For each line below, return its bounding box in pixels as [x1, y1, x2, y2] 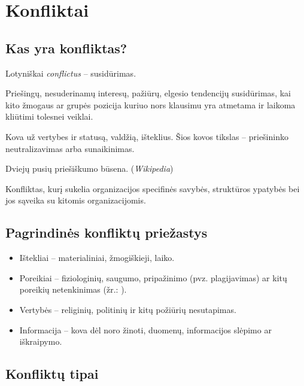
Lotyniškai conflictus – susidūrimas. [5, 66, 136, 79]
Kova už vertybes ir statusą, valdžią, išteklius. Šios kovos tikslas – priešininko [5, 130, 288, 142]
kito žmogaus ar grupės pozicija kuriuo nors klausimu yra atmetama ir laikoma [5, 98, 296, 111]
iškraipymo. [19, 335, 62, 348]
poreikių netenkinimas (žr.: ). [19, 283, 127, 296]
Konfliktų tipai [5, 364, 99, 383]
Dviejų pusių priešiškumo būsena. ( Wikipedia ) [5, 162, 174, 175]
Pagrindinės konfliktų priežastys [5, 223, 208, 242]
